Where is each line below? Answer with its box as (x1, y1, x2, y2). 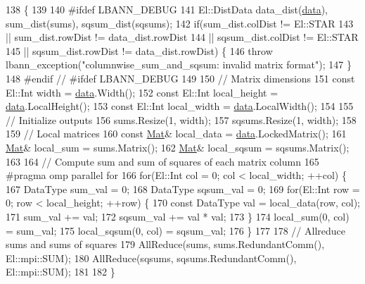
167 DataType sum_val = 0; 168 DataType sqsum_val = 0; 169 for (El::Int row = (6, 181, 360, 196)
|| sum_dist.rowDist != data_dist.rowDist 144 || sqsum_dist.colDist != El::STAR (6, 30, 359, 44)
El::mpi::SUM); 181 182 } (6, 264, 115, 279)
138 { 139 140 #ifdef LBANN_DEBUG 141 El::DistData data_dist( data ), (6, 2, 328, 16)
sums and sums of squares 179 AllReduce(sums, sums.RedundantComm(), (6, 237, 325, 252)
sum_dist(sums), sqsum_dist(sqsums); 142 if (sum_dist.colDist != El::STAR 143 (6, 16, 354, 30)
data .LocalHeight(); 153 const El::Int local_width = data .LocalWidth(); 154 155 (6, 99, 354, 113)
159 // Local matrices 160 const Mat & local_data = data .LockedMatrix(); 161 (6, 126, 347, 141)
